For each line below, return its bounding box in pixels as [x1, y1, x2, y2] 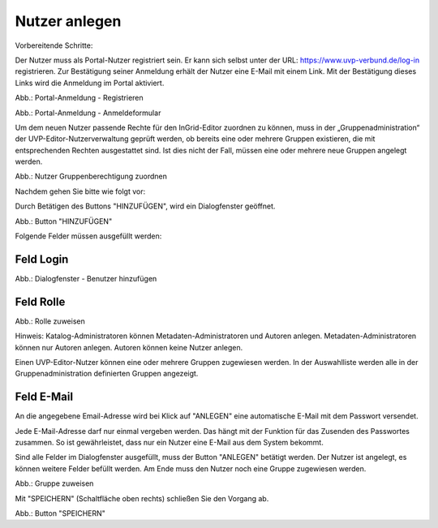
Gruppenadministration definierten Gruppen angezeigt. [15, 369, 199, 379]
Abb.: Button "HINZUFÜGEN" [15, 216, 113, 226]
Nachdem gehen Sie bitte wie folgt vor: [15, 187, 146, 196]
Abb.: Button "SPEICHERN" [15, 509, 105, 518]
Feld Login [15, 252, 69, 266]
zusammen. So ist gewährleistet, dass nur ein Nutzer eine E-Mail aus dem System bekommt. [15, 438, 324, 448]
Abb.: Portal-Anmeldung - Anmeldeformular [15, 108, 161, 118]
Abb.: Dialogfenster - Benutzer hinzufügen [15, 273, 157, 283]
